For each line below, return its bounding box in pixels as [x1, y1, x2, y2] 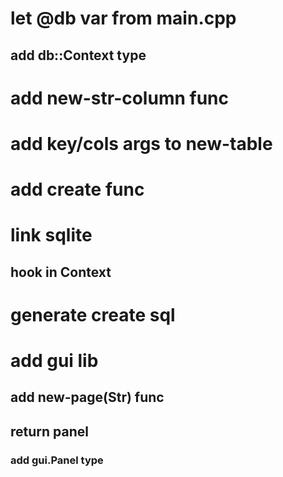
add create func [10, 178, 145, 201]
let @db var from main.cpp [10, 7, 237, 30]
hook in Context [10, 263, 112, 281]
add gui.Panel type [10, 453, 104, 467]
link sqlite [10, 224, 93, 247]
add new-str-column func [10, 87, 229, 109]
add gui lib [10, 350, 99, 372]
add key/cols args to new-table [10, 132, 273, 155]
